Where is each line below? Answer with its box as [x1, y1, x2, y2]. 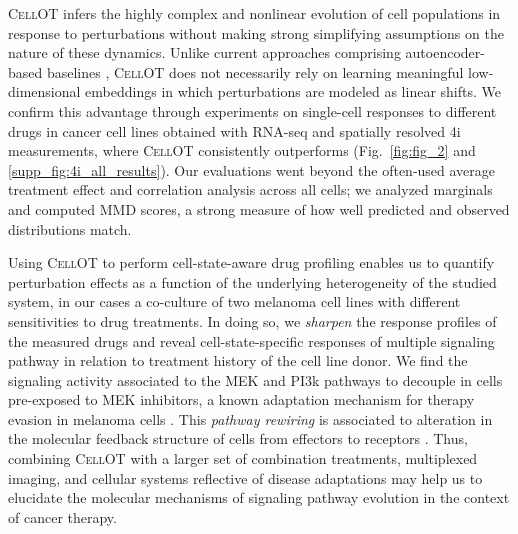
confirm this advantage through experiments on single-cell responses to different [8, 100, 497, 121]
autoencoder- [405, 42, 485, 63]
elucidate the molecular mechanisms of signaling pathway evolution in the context [8, 487, 510, 508]
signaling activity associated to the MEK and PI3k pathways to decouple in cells [8, 369, 503, 390]
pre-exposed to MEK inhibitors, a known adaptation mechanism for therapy [8, 389, 475, 410]
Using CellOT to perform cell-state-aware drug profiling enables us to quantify [8, 252, 495, 273]
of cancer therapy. [8, 506, 117, 527]
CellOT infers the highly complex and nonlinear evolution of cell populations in [8, 3, 501, 23]
